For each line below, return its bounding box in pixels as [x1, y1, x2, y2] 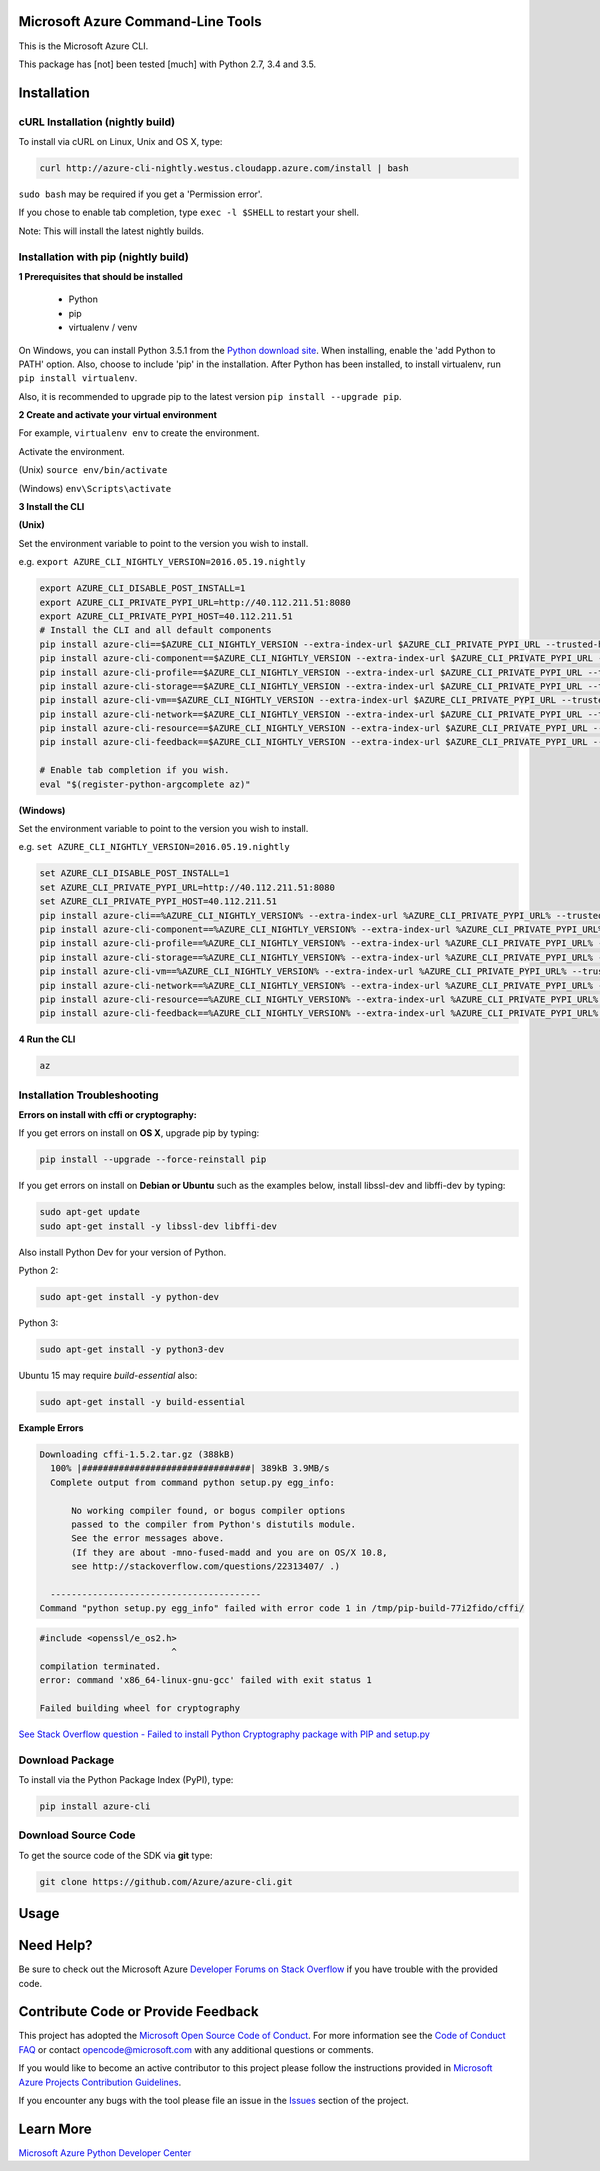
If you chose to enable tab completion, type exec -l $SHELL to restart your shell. [18, 206, 360, 219]
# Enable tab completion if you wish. [39, 765, 230, 776]
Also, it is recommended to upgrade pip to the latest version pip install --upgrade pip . [18, 390, 402, 402]
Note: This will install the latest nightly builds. [18, 225, 205, 237]
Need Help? [18, 1937, 94, 1954]
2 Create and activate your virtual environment [18, 409, 217, 421]
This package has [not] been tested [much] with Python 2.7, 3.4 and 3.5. [18, 58, 317, 70]
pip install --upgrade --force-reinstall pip [39, 1154, 267, 1165]
